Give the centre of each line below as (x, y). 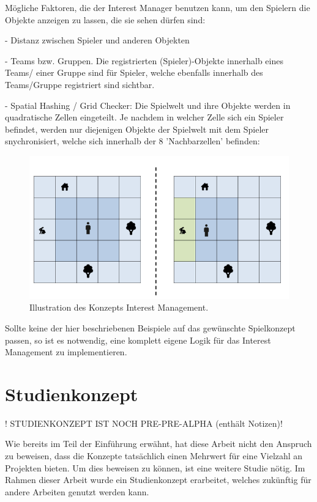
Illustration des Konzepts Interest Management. (119, 307)
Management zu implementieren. (66, 352)
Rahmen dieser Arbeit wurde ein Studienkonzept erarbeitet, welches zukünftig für (158, 480)
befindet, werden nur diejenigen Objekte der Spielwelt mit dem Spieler (137, 129)
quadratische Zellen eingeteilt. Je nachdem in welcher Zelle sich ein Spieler (144, 117)
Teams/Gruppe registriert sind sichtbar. (80, 84)
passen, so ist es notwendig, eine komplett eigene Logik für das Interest (138, 340)
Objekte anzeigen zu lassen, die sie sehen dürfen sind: (105, 19)
